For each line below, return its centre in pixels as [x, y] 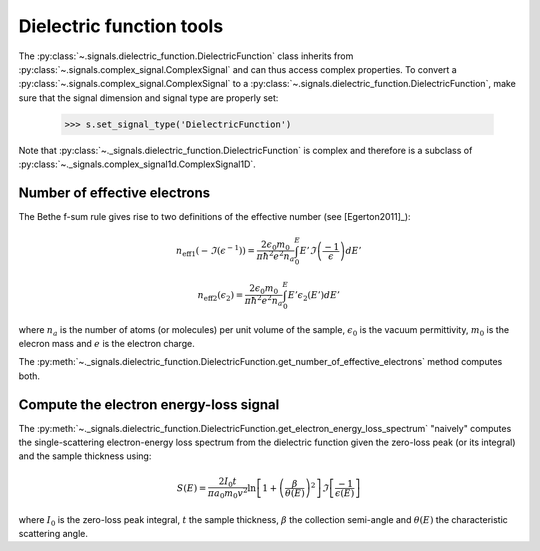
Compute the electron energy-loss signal [149, 404]
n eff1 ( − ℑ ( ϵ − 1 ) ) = [215, 251]
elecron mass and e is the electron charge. [106, 343]
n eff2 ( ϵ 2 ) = [220, 296]
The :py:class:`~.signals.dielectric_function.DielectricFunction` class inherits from [186, 56]
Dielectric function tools [121, 26]
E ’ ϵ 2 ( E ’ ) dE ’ [313, 296]
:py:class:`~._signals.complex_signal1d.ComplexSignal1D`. [137, 164]
